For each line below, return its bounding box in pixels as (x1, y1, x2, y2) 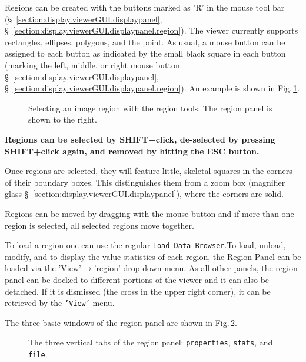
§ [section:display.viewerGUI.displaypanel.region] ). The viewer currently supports (5, 24, 298, 37)
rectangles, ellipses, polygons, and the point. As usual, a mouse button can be (5, 35, 285, 48)
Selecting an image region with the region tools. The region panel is (28, 101, 272, 114)
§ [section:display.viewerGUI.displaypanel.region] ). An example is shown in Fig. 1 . (5, 82, 300, 94)
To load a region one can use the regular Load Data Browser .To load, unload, (5, 239, 286, 251)
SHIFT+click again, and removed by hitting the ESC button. (5, 144, 260, 157)
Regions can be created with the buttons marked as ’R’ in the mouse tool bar (5, 1, 285, 13)
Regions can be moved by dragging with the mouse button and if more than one (5, 207, 294, 219)
